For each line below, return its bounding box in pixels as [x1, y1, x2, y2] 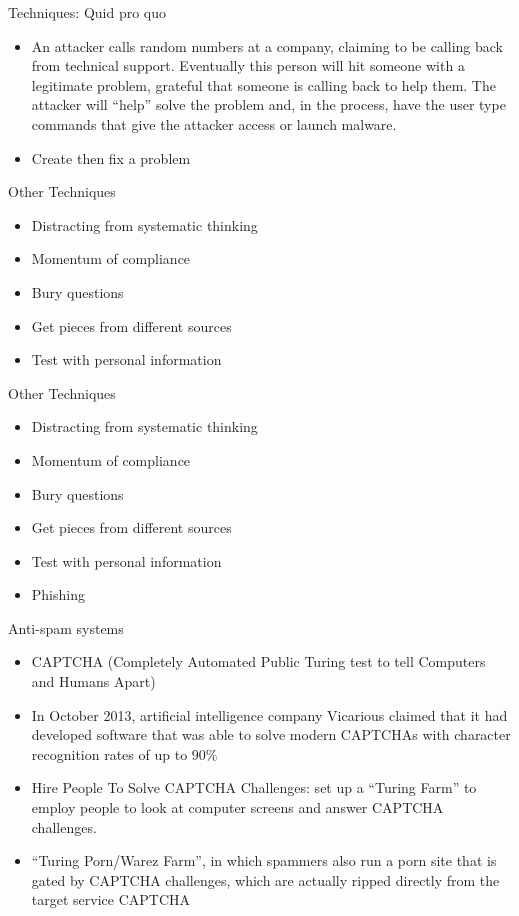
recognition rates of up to [31, 743, 188, 764]
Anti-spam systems [8, 617, 124, 638]
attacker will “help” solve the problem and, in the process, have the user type [31, 94, 506, 115]
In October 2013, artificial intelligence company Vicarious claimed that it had [31, 704, 508, 725]
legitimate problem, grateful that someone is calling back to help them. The [31, 74, 496, 95]
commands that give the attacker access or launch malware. [31, 113, 397, 134]
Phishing [31, 584, 85, 605]
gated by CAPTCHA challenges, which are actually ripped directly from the [31, 869, 500, 890]
